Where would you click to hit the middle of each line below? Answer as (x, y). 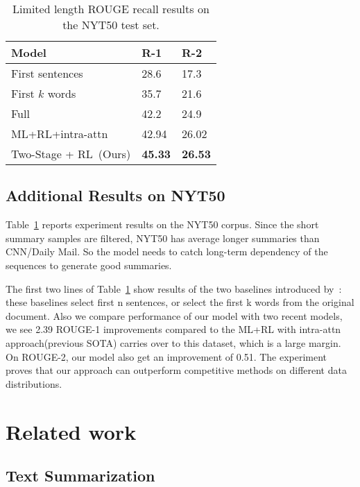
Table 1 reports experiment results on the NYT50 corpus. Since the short (162, 224)
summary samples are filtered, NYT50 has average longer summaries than (163, 238)
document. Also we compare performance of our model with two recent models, (174, 315)
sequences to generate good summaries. (89, 265)
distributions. (34, 383)
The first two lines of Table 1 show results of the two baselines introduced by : (174, 288)
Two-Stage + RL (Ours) (71, 154)
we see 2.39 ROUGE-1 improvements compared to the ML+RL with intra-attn (173, 329)
